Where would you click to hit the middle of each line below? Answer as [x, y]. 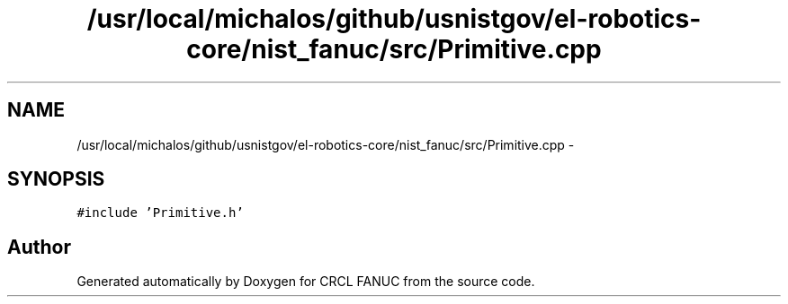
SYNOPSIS [56, 179]
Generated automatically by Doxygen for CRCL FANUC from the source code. [306, 282]
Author [39, 247]
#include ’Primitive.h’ [160, 213]
